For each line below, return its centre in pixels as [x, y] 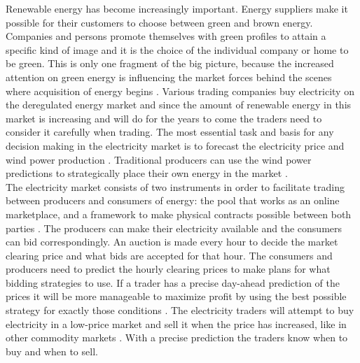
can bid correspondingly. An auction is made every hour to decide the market [172, 242]
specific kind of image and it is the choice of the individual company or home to [177, 49]
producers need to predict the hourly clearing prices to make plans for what [168, 269]
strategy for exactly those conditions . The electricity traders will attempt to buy [180, 310]
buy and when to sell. [52, 351]
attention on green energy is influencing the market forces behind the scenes [169, 77]
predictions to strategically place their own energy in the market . [147, 173]
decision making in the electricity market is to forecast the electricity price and [175, 145]
